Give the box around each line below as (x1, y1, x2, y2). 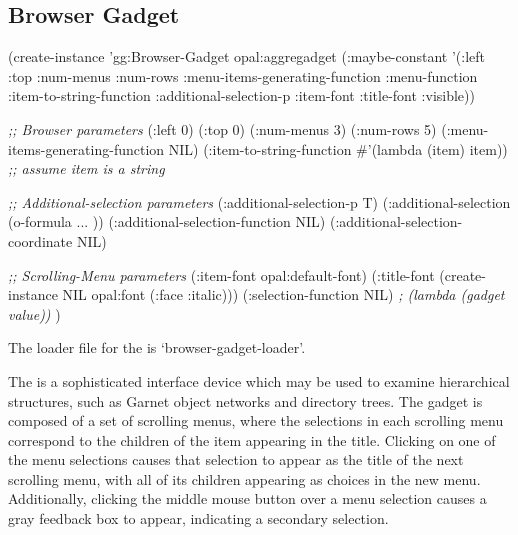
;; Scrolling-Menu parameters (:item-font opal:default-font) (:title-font (8, 264, 435, 285)
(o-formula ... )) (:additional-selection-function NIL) (8, 211, 326, 232)
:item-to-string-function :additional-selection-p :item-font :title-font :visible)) (8, 85, 475, 106)
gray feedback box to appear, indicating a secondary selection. (8, 508, 389, 529)
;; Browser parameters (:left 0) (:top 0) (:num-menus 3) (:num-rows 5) (8, 118, 437, 139)
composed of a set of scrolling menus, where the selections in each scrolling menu (8, 410, 504, 431)
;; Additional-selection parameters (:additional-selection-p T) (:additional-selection (8, 191, 511, 212)
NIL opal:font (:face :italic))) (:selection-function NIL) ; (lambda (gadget (62, 284, 505, 305)
